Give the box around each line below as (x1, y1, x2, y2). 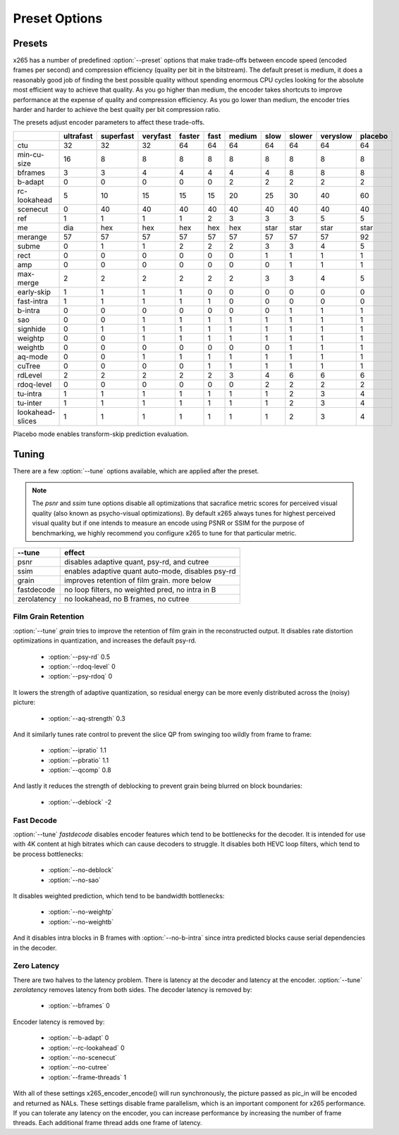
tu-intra (17, 388, 42, 398)
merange (17, 232, 47, 242)
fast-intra (17, 296, 49, 306)
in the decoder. (13, 943, 57, 952)
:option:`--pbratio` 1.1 (48, 756, 109, 764)
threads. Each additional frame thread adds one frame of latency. (13, 1119, 202, 1127)
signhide (17, 324, 46, 334)
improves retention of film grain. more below (64, 576, 211, 585)
